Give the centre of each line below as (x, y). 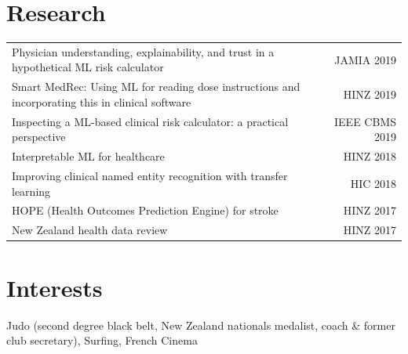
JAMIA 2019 (365, 59)
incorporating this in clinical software (102, 101)
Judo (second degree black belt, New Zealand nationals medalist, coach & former (201, 325)
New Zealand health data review (90, 230)
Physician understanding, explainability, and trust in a (143, 51)
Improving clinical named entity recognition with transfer (150, 176)
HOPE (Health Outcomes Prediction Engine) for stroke (145, 210)
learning (31, 191)
